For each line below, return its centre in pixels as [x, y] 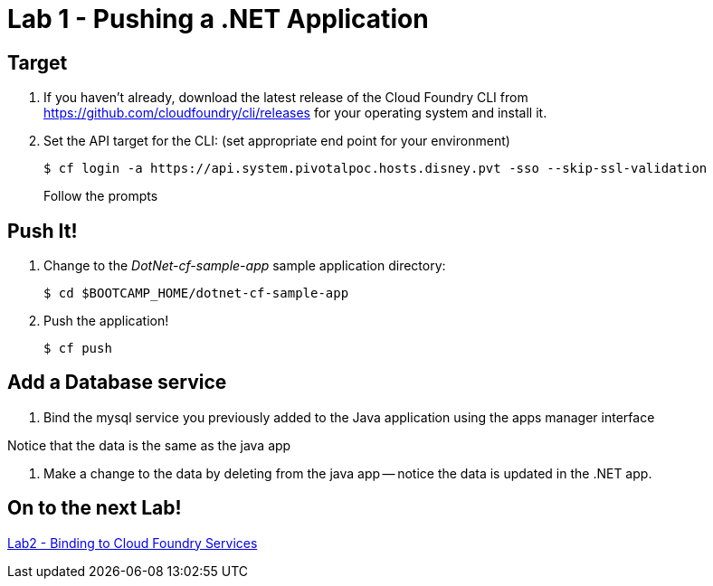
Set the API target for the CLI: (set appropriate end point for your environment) [277, 141]
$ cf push [78, 349]
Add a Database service [117, 383]
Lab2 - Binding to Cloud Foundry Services [133, 543]
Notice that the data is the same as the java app [149, 445]
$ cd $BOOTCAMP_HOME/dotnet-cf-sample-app [196, 293]
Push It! [43, 231]
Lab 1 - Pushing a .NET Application [218, 19]
